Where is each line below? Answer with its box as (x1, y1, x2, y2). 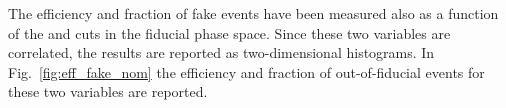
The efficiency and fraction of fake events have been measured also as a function (8, 3, 499, 23)
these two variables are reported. (8, 81, 208, 102)
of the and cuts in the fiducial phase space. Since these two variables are (8, 22, 451, 43)
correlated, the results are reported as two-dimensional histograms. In (8, 42, 435, 63)
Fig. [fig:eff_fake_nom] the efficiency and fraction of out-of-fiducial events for (8, 61, 485, 82)
